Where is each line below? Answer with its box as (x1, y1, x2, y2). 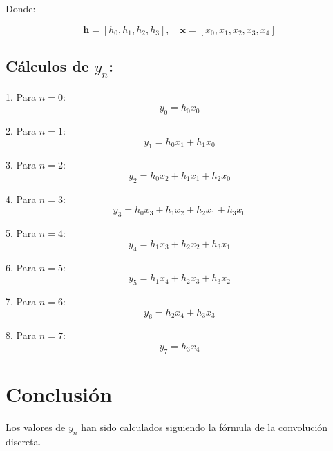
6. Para (6, 260, 37, 274)
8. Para (6, 328, 37, 343)
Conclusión (6, 379, 113, 407)
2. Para (6, 123, 37, 137)
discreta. (6, 434, 41, 448)
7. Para (6, 294, 37, 308)
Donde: (6, 1, 36, 15)
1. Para (6, 89, 37, 104)
